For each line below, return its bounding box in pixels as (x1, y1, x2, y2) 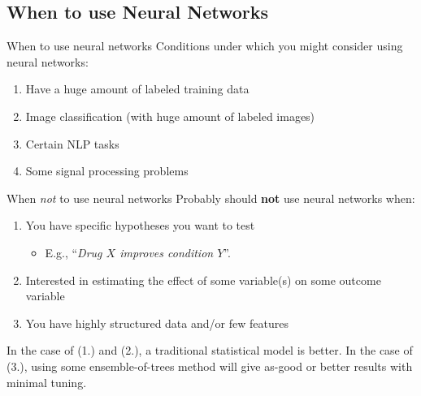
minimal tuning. (7, 373, 87, 390)
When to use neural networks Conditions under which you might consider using (7, 37, 403, 54)
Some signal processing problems (25, 162, 189, 179)
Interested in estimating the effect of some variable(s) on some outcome (25, 271, 381, 288)
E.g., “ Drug (45, 243, 102, 260)
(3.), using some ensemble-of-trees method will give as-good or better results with (7, 357, 413, 374)
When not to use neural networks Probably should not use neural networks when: (7, 189, 415, 206)
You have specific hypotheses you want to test (25, 217, 255, 234)
